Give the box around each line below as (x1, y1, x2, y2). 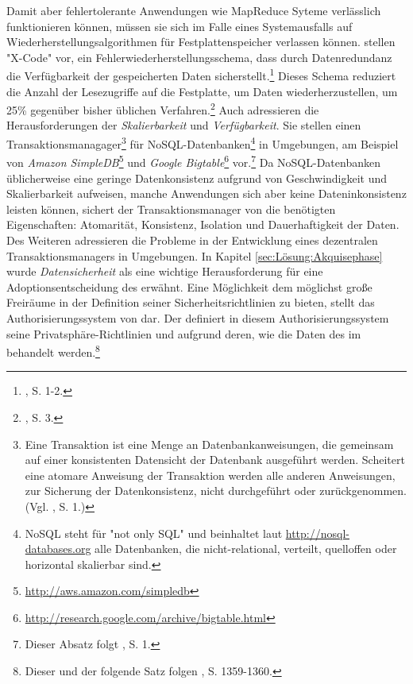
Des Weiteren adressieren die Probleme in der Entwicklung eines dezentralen (6, 231, 378, 248)
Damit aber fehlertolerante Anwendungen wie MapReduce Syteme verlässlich (6, 2, 381, 18)
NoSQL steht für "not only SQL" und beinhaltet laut (25, 524, 283, 541)
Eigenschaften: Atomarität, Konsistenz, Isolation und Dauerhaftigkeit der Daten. (6, 216, 399, 233)
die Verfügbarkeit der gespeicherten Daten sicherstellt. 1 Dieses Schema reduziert (6, 65, 396, 84)
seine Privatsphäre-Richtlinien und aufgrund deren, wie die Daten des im (6, 325, 361, 342)
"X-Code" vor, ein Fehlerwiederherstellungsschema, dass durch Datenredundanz (6, 48, 392, 65)
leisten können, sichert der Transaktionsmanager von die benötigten (6, 200, 336, 217)
